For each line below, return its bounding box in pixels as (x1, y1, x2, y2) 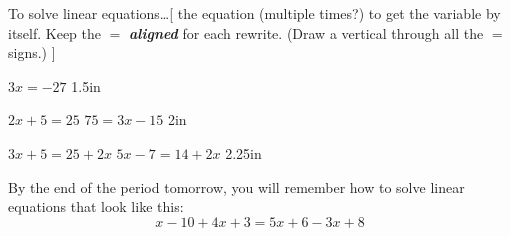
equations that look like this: (8, 196, 184, 217)
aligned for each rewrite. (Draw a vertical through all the (129, 22, 484, 43)
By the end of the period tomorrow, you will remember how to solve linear (8, 176, 465, 197)
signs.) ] (8, 42, 56, 63)
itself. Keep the (8, 22, 102, 43)
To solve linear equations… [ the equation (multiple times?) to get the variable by (8, 3, 501, 23)
